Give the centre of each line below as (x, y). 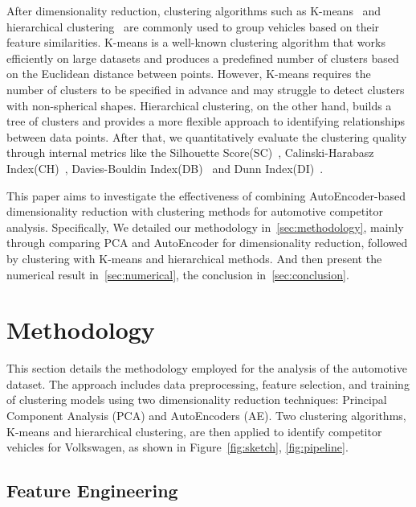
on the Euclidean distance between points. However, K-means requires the (189, 74)
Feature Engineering (92, 491)
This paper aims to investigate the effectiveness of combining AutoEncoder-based (206, 195)
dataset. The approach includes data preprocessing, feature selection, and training (208, 383)
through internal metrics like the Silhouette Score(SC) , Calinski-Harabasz (190, 153)
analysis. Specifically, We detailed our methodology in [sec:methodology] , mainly (205, 227)
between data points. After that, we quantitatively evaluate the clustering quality (207, 136)
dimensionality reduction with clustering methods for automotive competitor (195, 211)
